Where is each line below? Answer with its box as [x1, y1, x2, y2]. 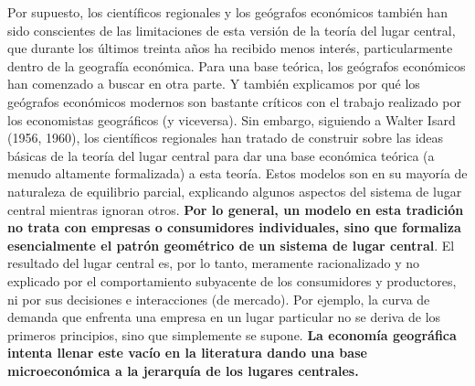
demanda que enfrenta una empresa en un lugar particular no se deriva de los [7, 307, 441, 327]
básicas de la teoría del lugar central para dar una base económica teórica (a [7, 145, 435, 165]
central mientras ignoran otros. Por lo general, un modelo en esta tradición [7, 199, 464, 219]
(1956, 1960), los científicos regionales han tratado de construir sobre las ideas [7, 128, 444, 147]
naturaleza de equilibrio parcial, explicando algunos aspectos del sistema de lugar [7, 181, 462, 200]
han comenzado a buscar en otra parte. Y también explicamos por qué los [7, 74, 420, 93]
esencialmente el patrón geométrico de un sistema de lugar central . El [7, 235, 455, 254]
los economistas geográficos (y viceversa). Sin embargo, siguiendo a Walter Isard [7, 110, 456, 129]
